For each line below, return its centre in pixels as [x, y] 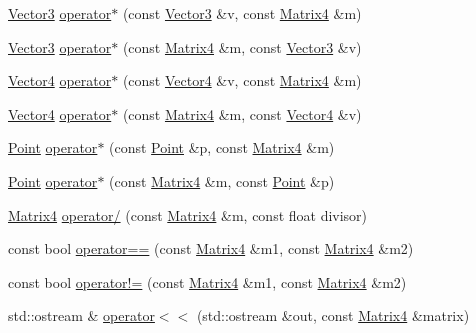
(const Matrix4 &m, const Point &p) [222, 180]
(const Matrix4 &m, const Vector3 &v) [242, 46]
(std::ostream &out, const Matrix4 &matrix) [333, 315]
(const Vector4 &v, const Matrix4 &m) [242, 80]
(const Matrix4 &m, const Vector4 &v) [242, 113]
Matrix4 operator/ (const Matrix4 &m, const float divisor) [188, 214]
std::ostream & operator [81, 315]
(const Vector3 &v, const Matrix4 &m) [242, 13]
